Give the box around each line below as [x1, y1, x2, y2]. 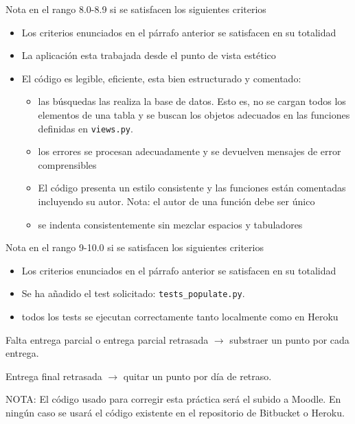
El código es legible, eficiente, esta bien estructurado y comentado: [21, 71, 301, 85]
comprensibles [38, 157, 97, 172]
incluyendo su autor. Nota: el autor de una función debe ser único [38, 194, 315, 208]
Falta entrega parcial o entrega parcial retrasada [5, 332, 209, 346]
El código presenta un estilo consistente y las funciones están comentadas [38, 180, 346, 195]
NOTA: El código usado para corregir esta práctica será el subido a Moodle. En [5, 392, 341, 406]
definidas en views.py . [38, 121, 133, 135]
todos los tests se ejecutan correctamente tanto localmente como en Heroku [21, 309, 339, 324]
